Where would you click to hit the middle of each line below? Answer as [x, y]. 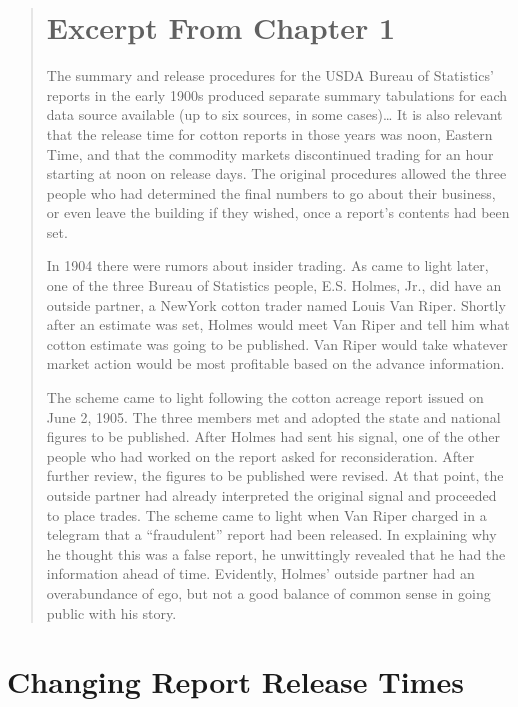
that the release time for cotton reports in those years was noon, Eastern [269, 133]
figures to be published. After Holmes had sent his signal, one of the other [273, 436]
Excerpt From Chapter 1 [221, 27]
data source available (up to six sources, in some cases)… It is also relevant [274, 114]
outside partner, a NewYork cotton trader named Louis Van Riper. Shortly [276, 304]
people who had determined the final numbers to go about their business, [271, 192]
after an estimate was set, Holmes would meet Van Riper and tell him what [278, 324]
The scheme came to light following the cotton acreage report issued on [265, 397]
